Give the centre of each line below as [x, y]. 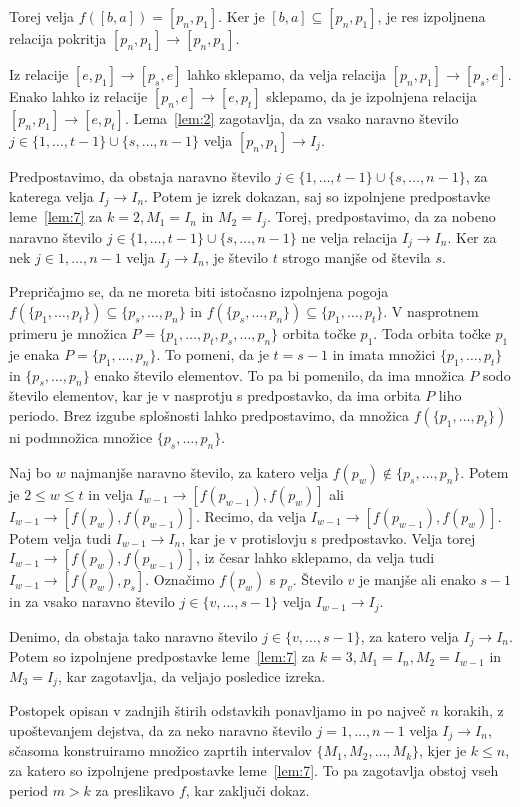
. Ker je [241, 16]
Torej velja [41, 16]
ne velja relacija [349, 236]
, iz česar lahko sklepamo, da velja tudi [315, 557]
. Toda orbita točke [432, 333]
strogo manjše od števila [356, 256]
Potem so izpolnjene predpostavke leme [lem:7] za [162, 656]
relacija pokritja [58, 38]
